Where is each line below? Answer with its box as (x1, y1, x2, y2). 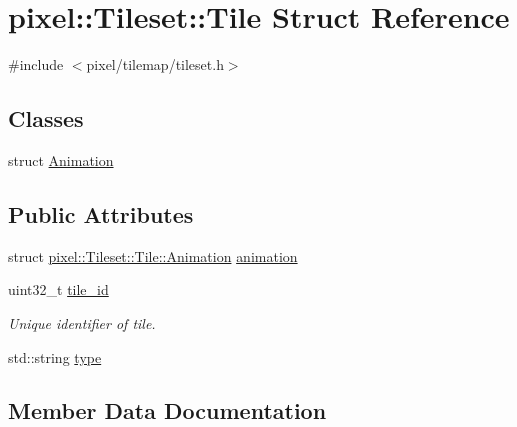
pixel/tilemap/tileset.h (86, 54, 224, 75)
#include (8, 54, 64, 75)
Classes (8, 103, 84, 134)
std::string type (8, 346, 102, 367)
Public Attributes (8, 198, 194, 229)
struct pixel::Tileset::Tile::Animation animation (8, 245, 298, 266)
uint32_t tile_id (8, 279, 109, 300)
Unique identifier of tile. (8, 312, 156, 333)
